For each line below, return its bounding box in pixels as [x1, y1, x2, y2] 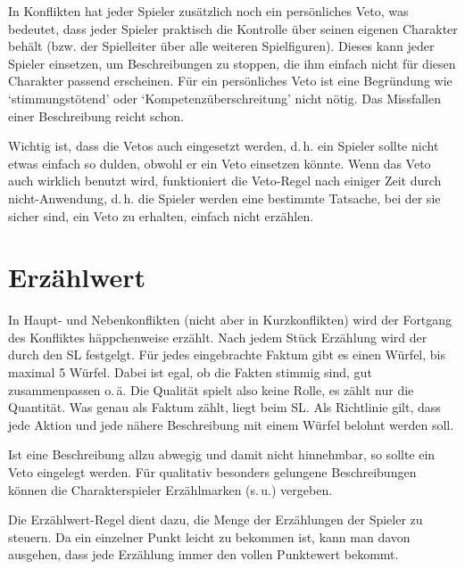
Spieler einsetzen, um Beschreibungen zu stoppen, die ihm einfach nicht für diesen [8, 54, 456, 72]
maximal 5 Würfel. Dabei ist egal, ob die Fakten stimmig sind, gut [8, 363, 372, 382]
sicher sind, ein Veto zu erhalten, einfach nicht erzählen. [8, 206, 314, 225]
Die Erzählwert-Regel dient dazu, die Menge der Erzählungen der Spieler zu [8, 510, 423, 529]
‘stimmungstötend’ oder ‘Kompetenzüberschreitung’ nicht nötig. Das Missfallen [8, 88, 441, 107]
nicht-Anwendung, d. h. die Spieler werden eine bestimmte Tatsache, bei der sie [8, 188, 441, 207]
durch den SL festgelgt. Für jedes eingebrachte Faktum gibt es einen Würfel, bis [8, 345, 445, 364]
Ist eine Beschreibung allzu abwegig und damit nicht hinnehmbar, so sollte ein [8, 445, 436, 464]
